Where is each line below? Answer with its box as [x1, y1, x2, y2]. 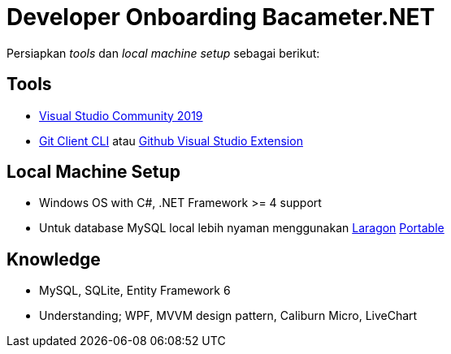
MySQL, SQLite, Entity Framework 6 [39, 283, 231, 298]
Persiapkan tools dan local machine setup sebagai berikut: [7, 45, 320, 60]
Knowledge [7, 248, 101, 270]
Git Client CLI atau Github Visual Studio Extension [39, 133, 303, 148]
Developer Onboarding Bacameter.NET [7, 3, 436, 31]
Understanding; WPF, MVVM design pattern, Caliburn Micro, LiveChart [39, 309, 418, 323]
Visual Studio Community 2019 [39, 108, 203, 123]
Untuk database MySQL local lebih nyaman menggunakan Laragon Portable [39, 221, 444, 235]
